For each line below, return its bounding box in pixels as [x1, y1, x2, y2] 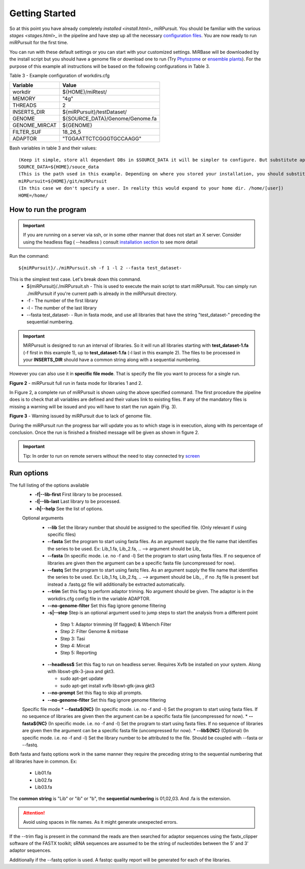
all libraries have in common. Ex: [9, 758, 77, 764]
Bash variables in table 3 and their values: [9, 145, 97, 151]
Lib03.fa [35, 784, 52, 790]
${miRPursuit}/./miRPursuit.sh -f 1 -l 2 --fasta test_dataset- [18, 265, 182, 271]
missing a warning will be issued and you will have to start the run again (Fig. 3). [9, 403, 177, 409]
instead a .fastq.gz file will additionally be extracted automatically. [47, 581, 186, 587]
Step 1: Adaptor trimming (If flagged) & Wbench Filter [60, 621, 172, 627]
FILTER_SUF [12, 129, 42, 136]
